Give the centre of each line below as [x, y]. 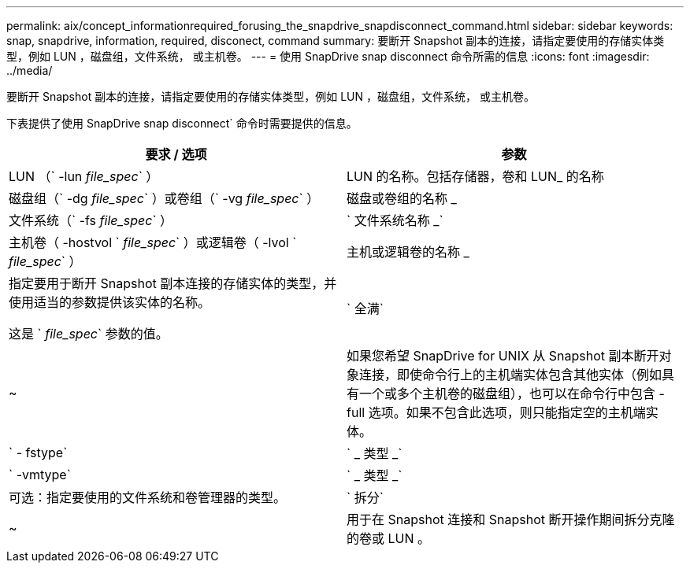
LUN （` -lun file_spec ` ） [84, 176]
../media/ [30, 70]
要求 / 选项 [176, 154]
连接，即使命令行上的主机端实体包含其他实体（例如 [511, 375]
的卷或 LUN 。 [389, 538]
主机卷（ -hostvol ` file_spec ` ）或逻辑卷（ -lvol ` [153, 242]
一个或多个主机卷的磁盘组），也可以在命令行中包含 [508, 393]
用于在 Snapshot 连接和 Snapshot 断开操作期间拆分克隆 [511, 519]
